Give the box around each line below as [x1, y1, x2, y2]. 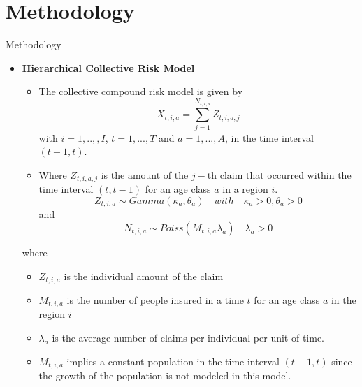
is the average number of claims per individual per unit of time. [52, 330, 325, 345]
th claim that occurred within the [207, 167, 352, 182]
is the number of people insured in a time [66, 293, 244, 307]
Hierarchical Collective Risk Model [22, 60, 195, 75]
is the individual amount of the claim [64, 268, 224, 283]
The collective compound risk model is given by [38, 84, 243, 98]
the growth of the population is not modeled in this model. [38, 368, 291, 383]
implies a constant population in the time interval [66, 353, 280, 368]
